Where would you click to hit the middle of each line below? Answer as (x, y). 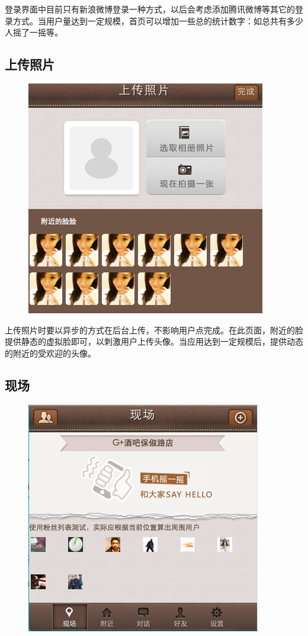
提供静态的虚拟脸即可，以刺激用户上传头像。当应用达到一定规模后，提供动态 (154, 341)
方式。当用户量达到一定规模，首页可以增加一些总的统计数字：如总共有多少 (158, 20)
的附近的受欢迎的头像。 (50, 353)
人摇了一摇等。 (34, 32)
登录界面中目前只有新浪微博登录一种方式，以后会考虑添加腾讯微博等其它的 (150, 9)
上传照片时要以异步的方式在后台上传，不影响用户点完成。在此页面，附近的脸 (154, 330)
